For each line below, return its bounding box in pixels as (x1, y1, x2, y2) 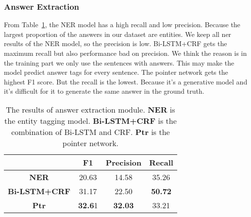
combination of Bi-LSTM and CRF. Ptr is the (11, 126, 170, 137)
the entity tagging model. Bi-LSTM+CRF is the (4, 115, 177, 126)
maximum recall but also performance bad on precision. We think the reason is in (4, 48, 247, 58)
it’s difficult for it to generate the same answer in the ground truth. (4, 86, 204, 96)
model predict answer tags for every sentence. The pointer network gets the (4, 67, 228, 77)
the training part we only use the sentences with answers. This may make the (4, 57, 234, 67)
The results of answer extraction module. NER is (6, 103, 175, 115)
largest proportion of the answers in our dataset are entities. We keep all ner (4, 29, 232, 39)
